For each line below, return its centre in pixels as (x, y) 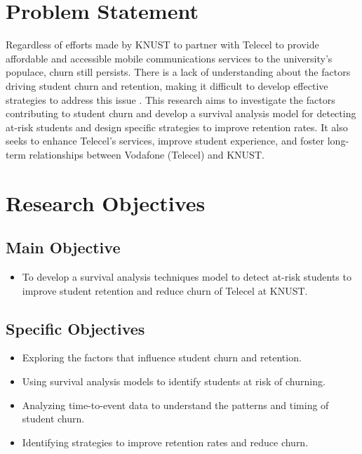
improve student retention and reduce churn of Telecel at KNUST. (165, 290)
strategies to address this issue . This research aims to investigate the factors (170, 99)
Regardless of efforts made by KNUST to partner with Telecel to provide (162, 45)
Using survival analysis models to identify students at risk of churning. (174, 381)
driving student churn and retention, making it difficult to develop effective (167, 85)
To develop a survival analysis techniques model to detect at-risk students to (187, 277)
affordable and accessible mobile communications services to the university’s (169, 58)
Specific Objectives (75, 328)
